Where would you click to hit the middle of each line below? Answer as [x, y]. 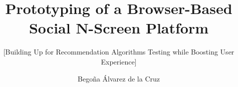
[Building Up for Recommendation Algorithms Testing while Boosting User [119, 52]
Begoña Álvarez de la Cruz [119, 78]
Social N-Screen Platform [119, 28]
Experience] [119, 61]
